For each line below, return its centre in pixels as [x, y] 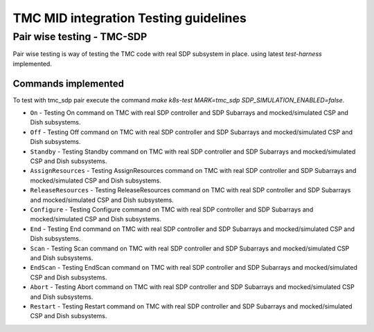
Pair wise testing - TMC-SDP [80, 37]
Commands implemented [69, 83]
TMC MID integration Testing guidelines [130, 18]
